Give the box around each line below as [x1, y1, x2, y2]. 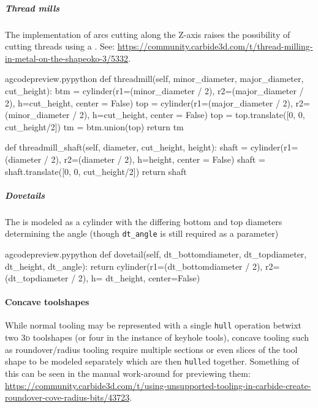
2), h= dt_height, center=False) [78, 272, 200, 284]
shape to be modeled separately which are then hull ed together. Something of [5, 355, 300, 368]
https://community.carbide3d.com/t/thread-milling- [117, 40, 313, 53]
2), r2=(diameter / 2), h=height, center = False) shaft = [51, 152, 265, 165]
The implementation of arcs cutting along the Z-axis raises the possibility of [5, 28, 290, 40]
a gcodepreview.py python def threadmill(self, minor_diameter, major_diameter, [5, 72, 304, 85]
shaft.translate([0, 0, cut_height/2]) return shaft [5, 165, 187, 177]
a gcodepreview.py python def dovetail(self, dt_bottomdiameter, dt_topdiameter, [5, 247, 307, 260]
